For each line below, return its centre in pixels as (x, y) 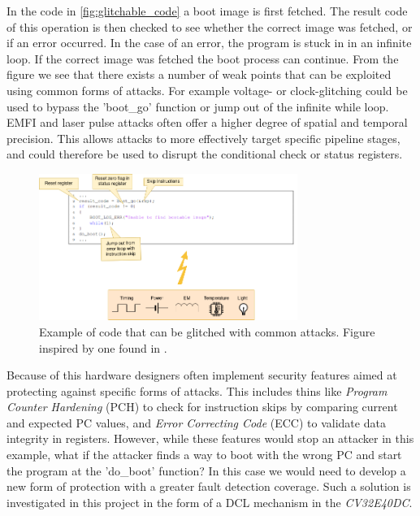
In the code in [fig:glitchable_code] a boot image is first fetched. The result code (207, 11)
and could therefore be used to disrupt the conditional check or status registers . (205, 154)
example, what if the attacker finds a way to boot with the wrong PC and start (204, 455)
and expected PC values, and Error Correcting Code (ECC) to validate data (196, 422)
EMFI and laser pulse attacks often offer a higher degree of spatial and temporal (207, 122)
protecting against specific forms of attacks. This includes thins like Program (197, 390)
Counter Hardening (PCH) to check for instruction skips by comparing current (202, 407)
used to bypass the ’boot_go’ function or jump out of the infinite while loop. (198, 106)
